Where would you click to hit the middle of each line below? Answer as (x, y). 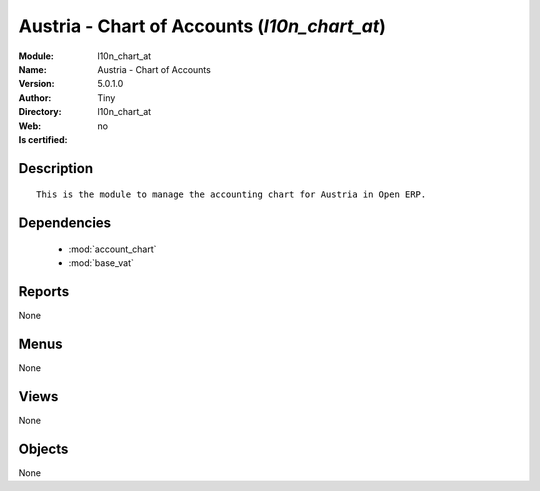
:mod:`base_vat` (101, 263)
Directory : (40, 112)
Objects (43, 448)
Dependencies (65, 223)
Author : (35, 97)
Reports (44, 291)
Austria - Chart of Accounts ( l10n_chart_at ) (202, 26)
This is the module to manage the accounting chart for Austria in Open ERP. (231, 194)
